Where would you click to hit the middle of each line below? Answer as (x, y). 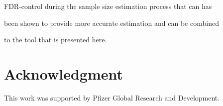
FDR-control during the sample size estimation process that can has (108, 6)
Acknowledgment (63, 73)
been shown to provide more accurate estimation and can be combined (111, 23)
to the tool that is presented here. (56, 40)
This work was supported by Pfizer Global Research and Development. (112, 97)
